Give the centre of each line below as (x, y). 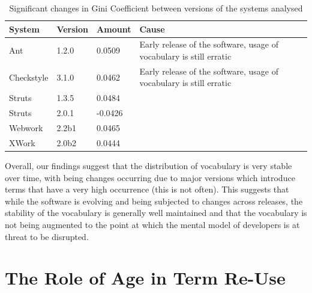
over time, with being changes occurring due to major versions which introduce (150, 177)
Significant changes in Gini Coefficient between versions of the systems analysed (156, 8)
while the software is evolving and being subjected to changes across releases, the (154, 201)
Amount (114, 29)
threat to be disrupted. (47, 236)
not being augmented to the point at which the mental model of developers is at (152, 224)
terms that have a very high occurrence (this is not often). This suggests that (147, 189)
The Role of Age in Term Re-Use (145, 278)
